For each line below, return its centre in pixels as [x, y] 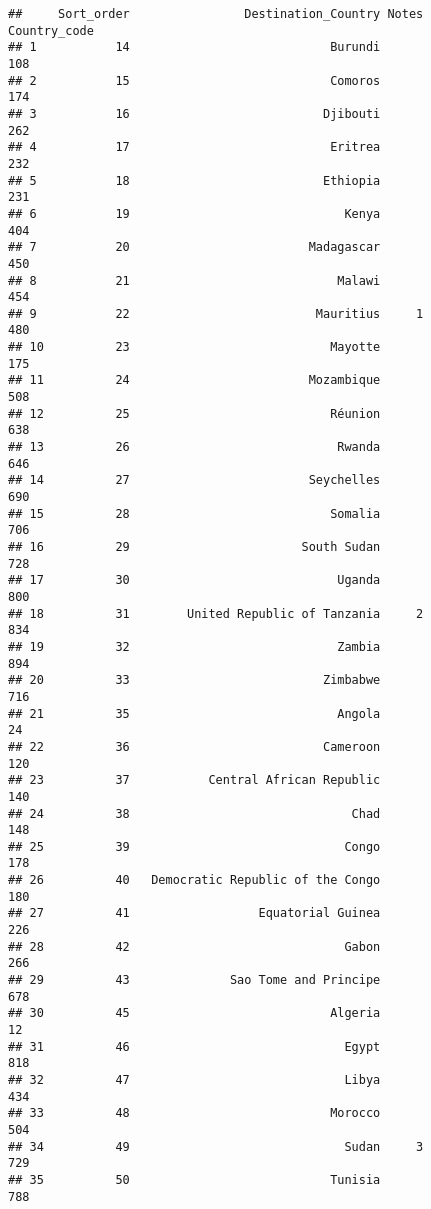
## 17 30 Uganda [194, 580]
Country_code [51, 30]
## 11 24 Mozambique [194, 380]
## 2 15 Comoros [194, 80]
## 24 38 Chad [194, 813]
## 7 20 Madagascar [194, 247]
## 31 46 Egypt [194, 1046]
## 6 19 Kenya [194, 213]
